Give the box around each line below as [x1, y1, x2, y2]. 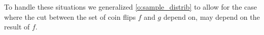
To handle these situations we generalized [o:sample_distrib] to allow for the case [4, 2, 257, 12]
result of [4, 21, 30, 32]
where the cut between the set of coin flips [4, 11, 136, 22]
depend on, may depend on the [163, 11, 260, 22]
